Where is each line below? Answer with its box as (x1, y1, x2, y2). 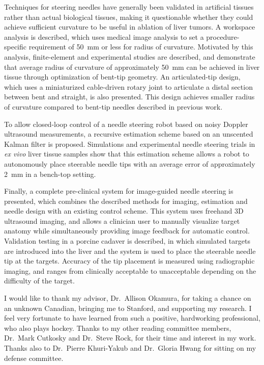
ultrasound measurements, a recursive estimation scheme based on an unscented (4, 128, 253, 139)
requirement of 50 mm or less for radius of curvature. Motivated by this (28, 41, 253, 52)
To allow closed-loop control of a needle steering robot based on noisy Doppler (4, 118, 248, 129)
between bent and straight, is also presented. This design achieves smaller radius (4, 91, 255, 102)
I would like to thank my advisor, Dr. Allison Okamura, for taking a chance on (4, 293, 251, 303)
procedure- (206, 31, 240, 42)
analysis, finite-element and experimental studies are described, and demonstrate (4, 51, 255, 62)
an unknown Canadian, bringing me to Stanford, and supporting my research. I (4, 302, 252, 313)
